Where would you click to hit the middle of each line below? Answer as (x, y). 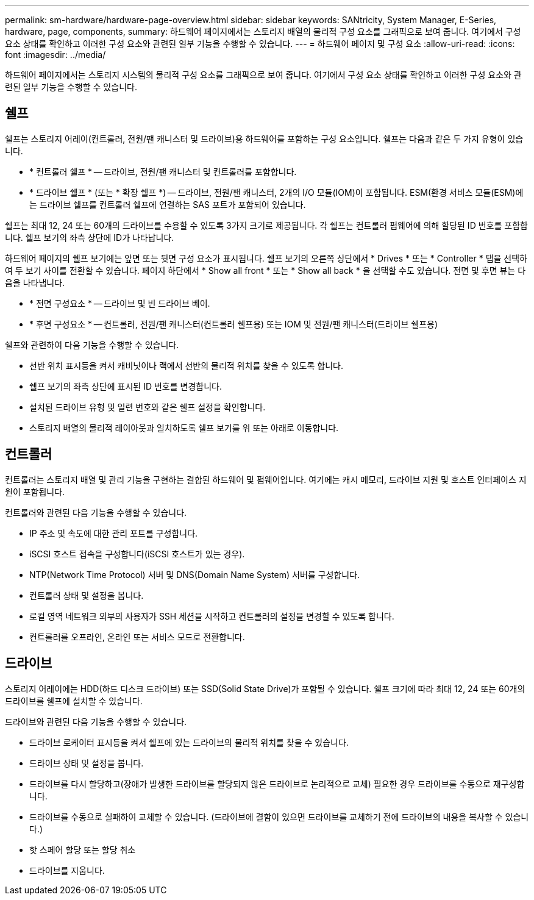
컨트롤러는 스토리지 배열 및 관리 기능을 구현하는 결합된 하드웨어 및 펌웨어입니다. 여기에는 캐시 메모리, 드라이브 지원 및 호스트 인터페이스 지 (266, 479)
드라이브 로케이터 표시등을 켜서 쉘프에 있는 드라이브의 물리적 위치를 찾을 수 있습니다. (189, 742)
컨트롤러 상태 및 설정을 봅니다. (87, 595)
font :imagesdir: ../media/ (55, 55)
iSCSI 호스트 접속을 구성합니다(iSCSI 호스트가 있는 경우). (137, 554)
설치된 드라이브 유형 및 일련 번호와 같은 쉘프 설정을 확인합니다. (148, 407)
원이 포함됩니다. (35, 491)
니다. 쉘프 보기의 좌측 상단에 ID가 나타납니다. (90, 237)
